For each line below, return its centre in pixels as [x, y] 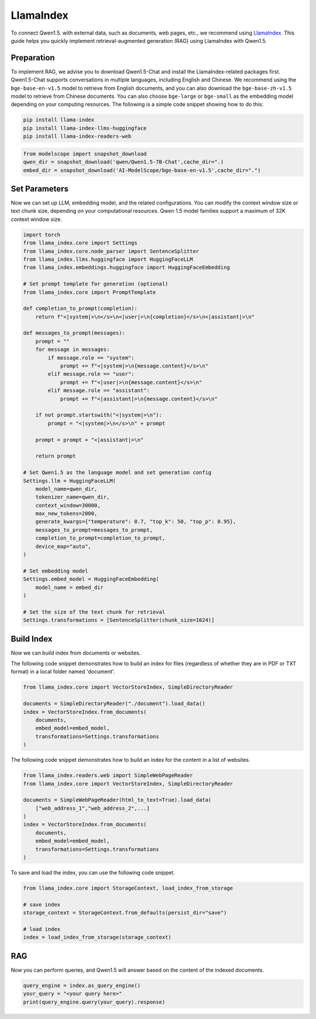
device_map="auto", [63, 546]
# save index [42, 904]
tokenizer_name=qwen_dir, [73, 497]
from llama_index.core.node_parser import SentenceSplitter [111, 251]
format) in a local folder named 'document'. [63, 672]
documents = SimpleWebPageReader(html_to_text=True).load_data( [117, 800]
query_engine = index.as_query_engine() [82, 985]
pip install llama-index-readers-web [77, 137]
